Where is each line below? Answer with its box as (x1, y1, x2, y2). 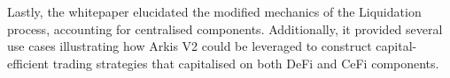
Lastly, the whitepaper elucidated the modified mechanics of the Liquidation (7, 3, 422, 20)
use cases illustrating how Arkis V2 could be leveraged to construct (7, 37, 372, 55)
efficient (7, 53, 50, 72)
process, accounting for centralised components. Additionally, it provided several (7, 19, 443, 38)
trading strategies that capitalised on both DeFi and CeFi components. (52, 53, 439, 72)
